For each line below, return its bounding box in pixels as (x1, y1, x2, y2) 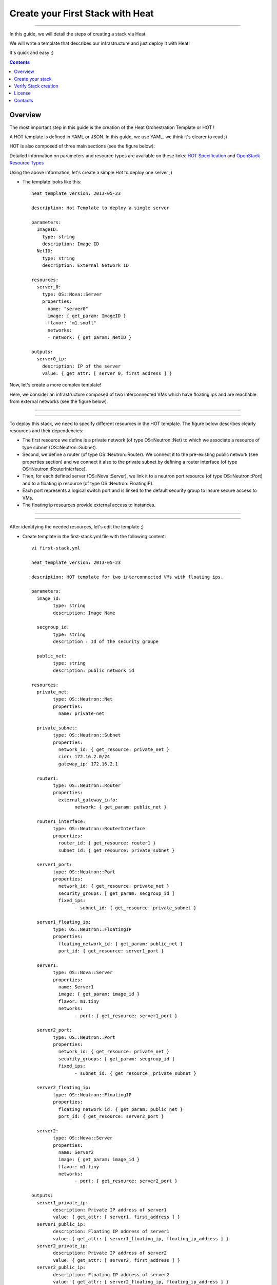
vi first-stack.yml (31, 545, 81, 551)
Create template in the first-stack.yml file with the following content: (22, 533, 166, 539)
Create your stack (14, 76, 52, 82)
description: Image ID (42, 241, 100, 247)
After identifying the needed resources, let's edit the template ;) (9, 524, 144, 530)
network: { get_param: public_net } (74, 804, 167, 810)
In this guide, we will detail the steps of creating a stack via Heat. (9, 31, 147, 37)
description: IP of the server (42, 363, 121, 369)
